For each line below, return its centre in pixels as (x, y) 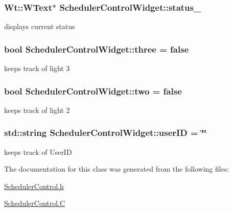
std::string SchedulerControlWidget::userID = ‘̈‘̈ (106, 133)
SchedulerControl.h (34, 186)
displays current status (40, 26)
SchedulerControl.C (35, 203)
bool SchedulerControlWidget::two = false (93, 91)
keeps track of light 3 (37, 68)
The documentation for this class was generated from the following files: (117, 169)
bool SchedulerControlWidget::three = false (97, 49)
